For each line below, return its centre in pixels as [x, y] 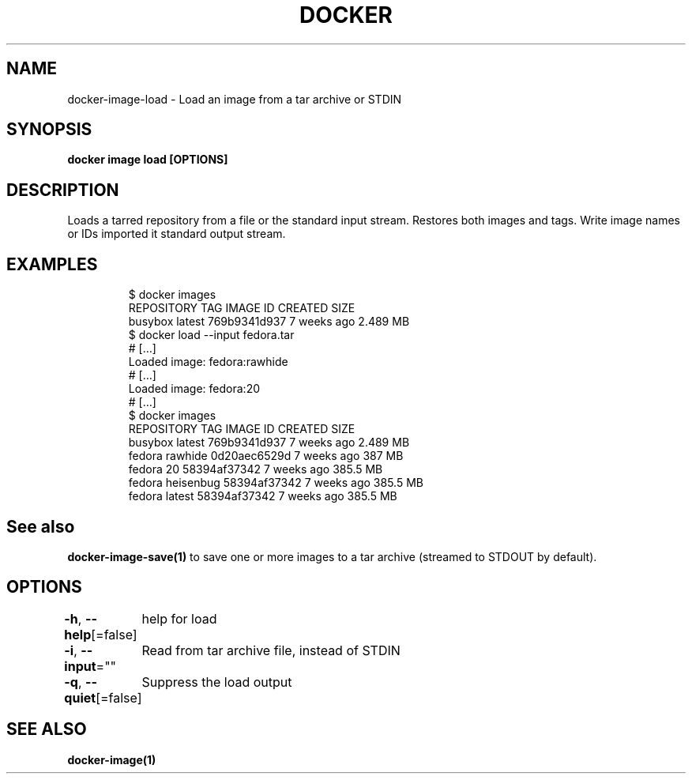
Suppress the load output [217, 682]
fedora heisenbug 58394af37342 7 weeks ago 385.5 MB [276, 483]
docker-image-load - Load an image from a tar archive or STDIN [235, 99]
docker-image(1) [112, 759]
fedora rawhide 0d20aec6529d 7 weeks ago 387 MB [266, 456]
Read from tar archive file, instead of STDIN [271, 650]
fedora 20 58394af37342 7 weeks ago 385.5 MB [256, 469]
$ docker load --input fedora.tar [211, 335]
